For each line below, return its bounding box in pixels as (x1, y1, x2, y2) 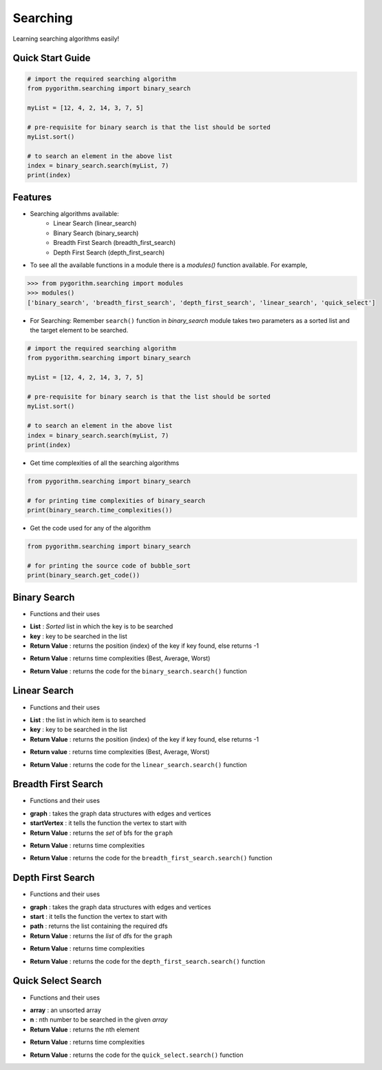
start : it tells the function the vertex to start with (30, 913, 168, 921)
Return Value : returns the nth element (30, 1025, 140, 1033)
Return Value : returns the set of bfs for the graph (30, 829, 173, 837)
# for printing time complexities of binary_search (27, 497, 206, 504)
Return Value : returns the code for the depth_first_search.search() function (30, 957, 265, 965)
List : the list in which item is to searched (30, 715, 146, 724)
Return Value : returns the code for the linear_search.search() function (30, 760, 247, 769)
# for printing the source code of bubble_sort (27, 562, 191, 569)
